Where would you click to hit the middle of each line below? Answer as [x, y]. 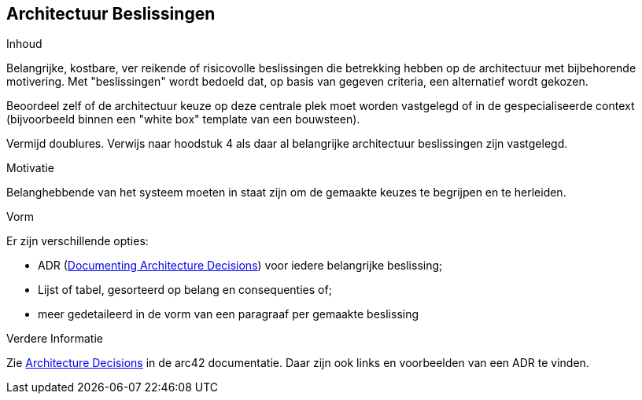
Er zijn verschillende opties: [77, 241]
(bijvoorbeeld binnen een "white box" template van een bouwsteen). [183, 119]
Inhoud [24, 44]
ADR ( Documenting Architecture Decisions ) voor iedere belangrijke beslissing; [240, 266]
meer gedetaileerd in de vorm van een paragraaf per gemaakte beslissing [229, 314]
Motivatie [30, 168]
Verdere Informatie [55, 339]
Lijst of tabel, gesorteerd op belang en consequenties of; [185, 290]
